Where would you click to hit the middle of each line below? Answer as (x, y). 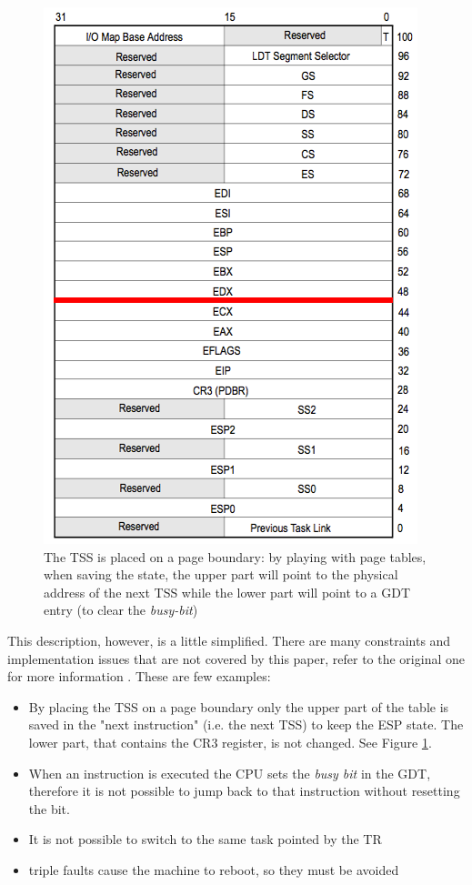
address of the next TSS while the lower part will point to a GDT (227, 592)
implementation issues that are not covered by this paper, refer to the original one (236, 658)
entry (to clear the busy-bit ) (121, 610)
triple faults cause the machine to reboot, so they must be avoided (214, 869)
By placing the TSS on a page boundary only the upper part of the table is (239, 706)
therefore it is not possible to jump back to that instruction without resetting (244, 791)
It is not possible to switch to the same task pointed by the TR (205, 839)
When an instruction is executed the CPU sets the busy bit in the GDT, (230, 773)
